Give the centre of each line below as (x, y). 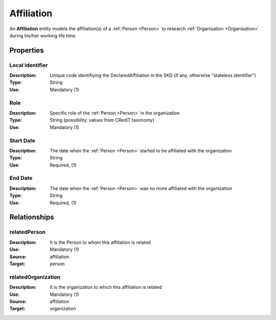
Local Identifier (29, 65)
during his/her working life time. (43, 35)
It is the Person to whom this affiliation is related (100, 242)
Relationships (32, 217)
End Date (21, 178)
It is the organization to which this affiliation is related (106, 287)
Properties (27, 50)
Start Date (22, 141)
